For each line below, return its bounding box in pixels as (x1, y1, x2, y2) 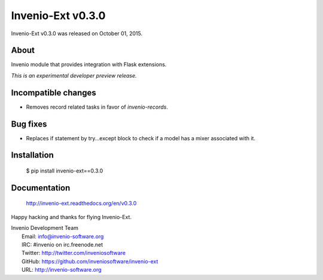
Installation (11, 150, 54, 161)
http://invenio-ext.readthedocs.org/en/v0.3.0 (26, 200, 137, 207)
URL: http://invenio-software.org (22, 266, 102, 273)
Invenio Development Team (11, 224, 79, 232)
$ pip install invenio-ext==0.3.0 (26, 167, 103, 174)
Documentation (11, 183, 71, 193)
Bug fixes (11, 119, 47, 129)
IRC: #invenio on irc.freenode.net (22, 241, 103, 248)
